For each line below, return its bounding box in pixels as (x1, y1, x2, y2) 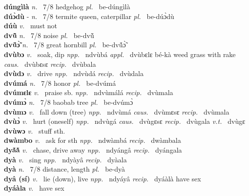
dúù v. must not (4, 20, 57, 31)
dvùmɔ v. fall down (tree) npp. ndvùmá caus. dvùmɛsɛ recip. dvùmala (4, 106, 229, 117)
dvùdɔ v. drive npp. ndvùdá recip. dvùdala (4, 68, 144, 78)
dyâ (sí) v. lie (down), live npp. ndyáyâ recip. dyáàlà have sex (4, 173, 201, 183)
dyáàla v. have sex (4, 183, 64, 193)
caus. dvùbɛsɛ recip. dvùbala (4, 59, 96, 69)
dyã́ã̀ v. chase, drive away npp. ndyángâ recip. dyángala (4, 144, 182, 155)
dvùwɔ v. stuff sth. (4, 125, 65, 136)
